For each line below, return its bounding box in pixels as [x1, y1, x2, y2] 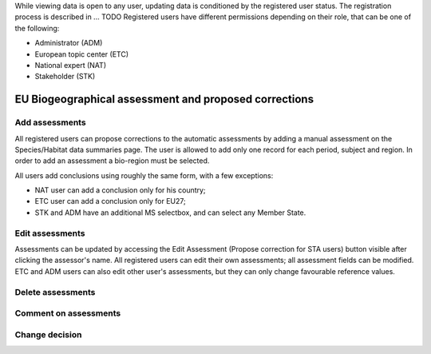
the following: [14, 23, 60, 33]
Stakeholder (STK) [34, 72, 96, 82]
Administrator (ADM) [34, 38, 103, 48]
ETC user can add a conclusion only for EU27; [34, 197, 187, 206]
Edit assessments [14, 228, 85, 239]
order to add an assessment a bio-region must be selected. [14, 156, 210, 165]
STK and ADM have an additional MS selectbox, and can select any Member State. [34, 208, 306, 217]
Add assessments [14, 117, 87, 128]
